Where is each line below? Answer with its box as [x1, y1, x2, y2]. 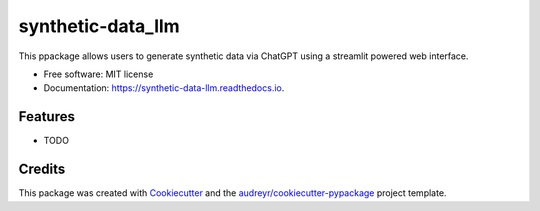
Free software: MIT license [43, 68, 154, 80]
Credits [18, 161, 66, 178]
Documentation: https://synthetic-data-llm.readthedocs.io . [43, 82, 285, 94]
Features [18, 108, 75, 125]
